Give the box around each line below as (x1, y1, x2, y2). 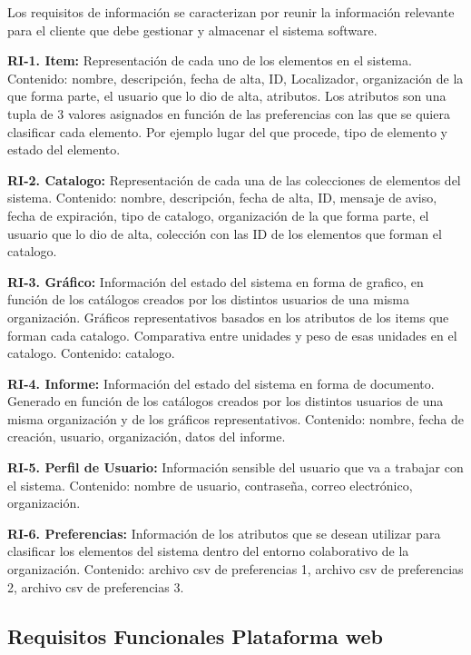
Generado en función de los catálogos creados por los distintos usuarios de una (7, 392, 444, 411)
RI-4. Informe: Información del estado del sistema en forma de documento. (7, 373, 435, 392)
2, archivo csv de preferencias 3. (7, 577, 184, 596)
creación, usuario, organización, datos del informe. (7, 427, 286, 446)
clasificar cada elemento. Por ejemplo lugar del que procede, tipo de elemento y (7, 122, 447, 141)
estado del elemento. (7, 140, 121, 159)
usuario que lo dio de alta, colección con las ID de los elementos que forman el (7, 223, 442, 243)
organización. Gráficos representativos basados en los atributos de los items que (7, 307, 449, 326)
